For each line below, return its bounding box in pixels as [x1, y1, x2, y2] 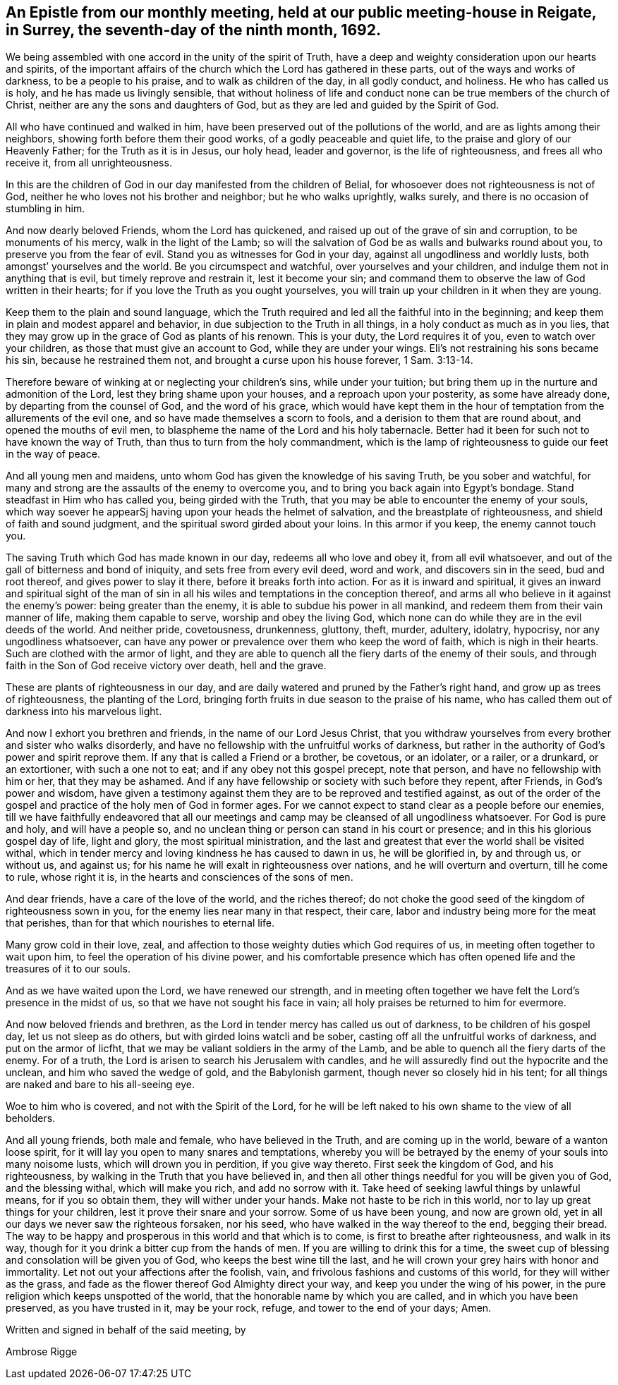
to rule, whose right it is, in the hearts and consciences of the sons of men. [6, 871, 353, 884]
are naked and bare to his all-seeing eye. [6, 1078, 195, 1091]
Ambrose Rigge [6, 1346, 78, 1358]
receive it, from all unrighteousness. [6, 157, 172, 169]
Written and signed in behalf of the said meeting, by [6, 1324, 246, 1336]
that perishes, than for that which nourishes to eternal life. [6, 917, 274, 929]
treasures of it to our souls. [6, 963, 131, 975]
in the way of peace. [6, 448, 100, 460]
